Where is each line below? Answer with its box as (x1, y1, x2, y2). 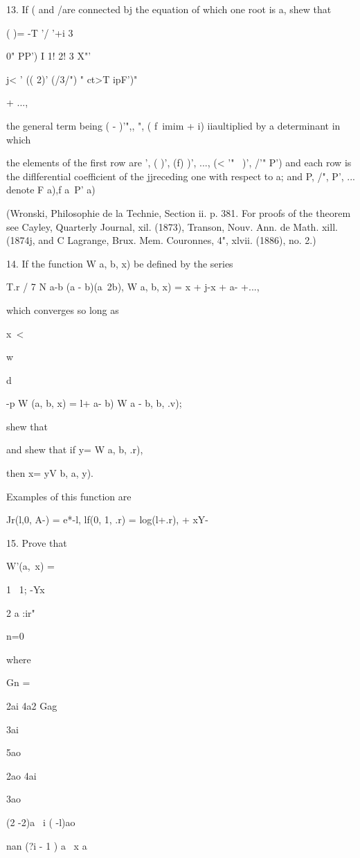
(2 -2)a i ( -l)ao (6, 814, 75, 829)
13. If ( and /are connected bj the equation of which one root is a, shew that (6, 2, 332, 16)
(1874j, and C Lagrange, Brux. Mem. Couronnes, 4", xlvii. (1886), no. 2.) (6, 233, 316, 247)
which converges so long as (6, 302, 119, 317)
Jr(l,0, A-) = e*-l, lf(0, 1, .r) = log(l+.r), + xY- (6, 512, 208, 527)
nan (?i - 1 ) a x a (6, 838, 87, 852)
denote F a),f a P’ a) (6, 182, 96, 197)
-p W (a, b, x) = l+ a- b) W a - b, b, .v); (6, 396, 182, 410)
